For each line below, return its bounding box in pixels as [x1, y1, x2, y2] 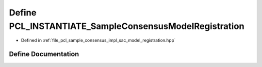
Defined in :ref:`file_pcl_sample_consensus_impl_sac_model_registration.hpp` [21, 38, 176, 43]
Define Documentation [9, 50, 79, 58]
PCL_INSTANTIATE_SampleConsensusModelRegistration [9, 21, 245, 31]
